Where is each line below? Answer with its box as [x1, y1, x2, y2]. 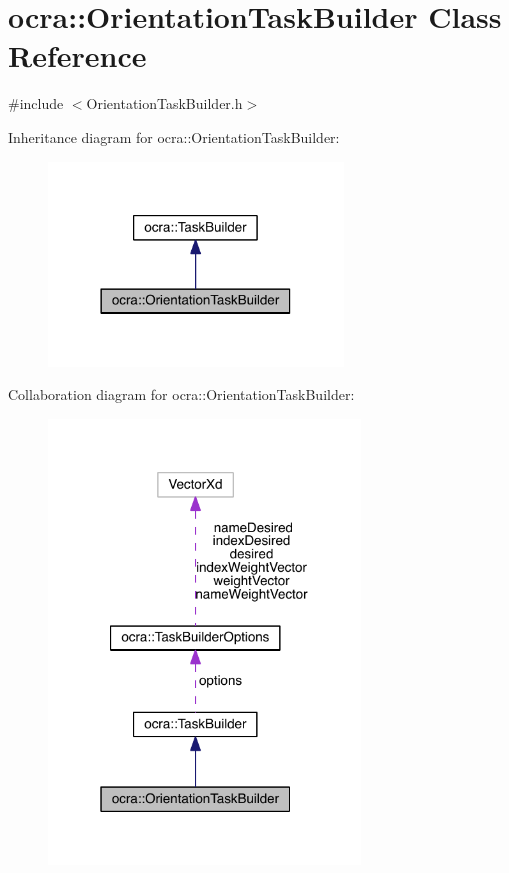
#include [8, 93, 64, 114]
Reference [8, 35, 147, 76]
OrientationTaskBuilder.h [86, 93, 243, 114]
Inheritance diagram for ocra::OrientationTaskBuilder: [8, 126, 340, 147]
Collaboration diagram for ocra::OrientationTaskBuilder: [8, 384, 355, 405]
